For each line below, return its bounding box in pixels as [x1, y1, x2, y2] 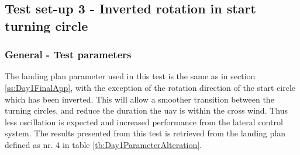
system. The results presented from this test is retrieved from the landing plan [5, 127, 285, 139]
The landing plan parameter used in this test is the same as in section [5, 70, 256, 82]
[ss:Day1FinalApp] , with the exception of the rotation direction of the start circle [5, 81, 296, 93]
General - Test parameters [5, 47, 132, 62]
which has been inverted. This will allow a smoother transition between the [5, 93, 274, 105]
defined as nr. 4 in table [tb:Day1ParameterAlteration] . [5, 138, 202, 150]
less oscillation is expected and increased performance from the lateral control [5, 115, 283, 128]
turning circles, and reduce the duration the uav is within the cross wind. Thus [5, 104, 288, 117]
